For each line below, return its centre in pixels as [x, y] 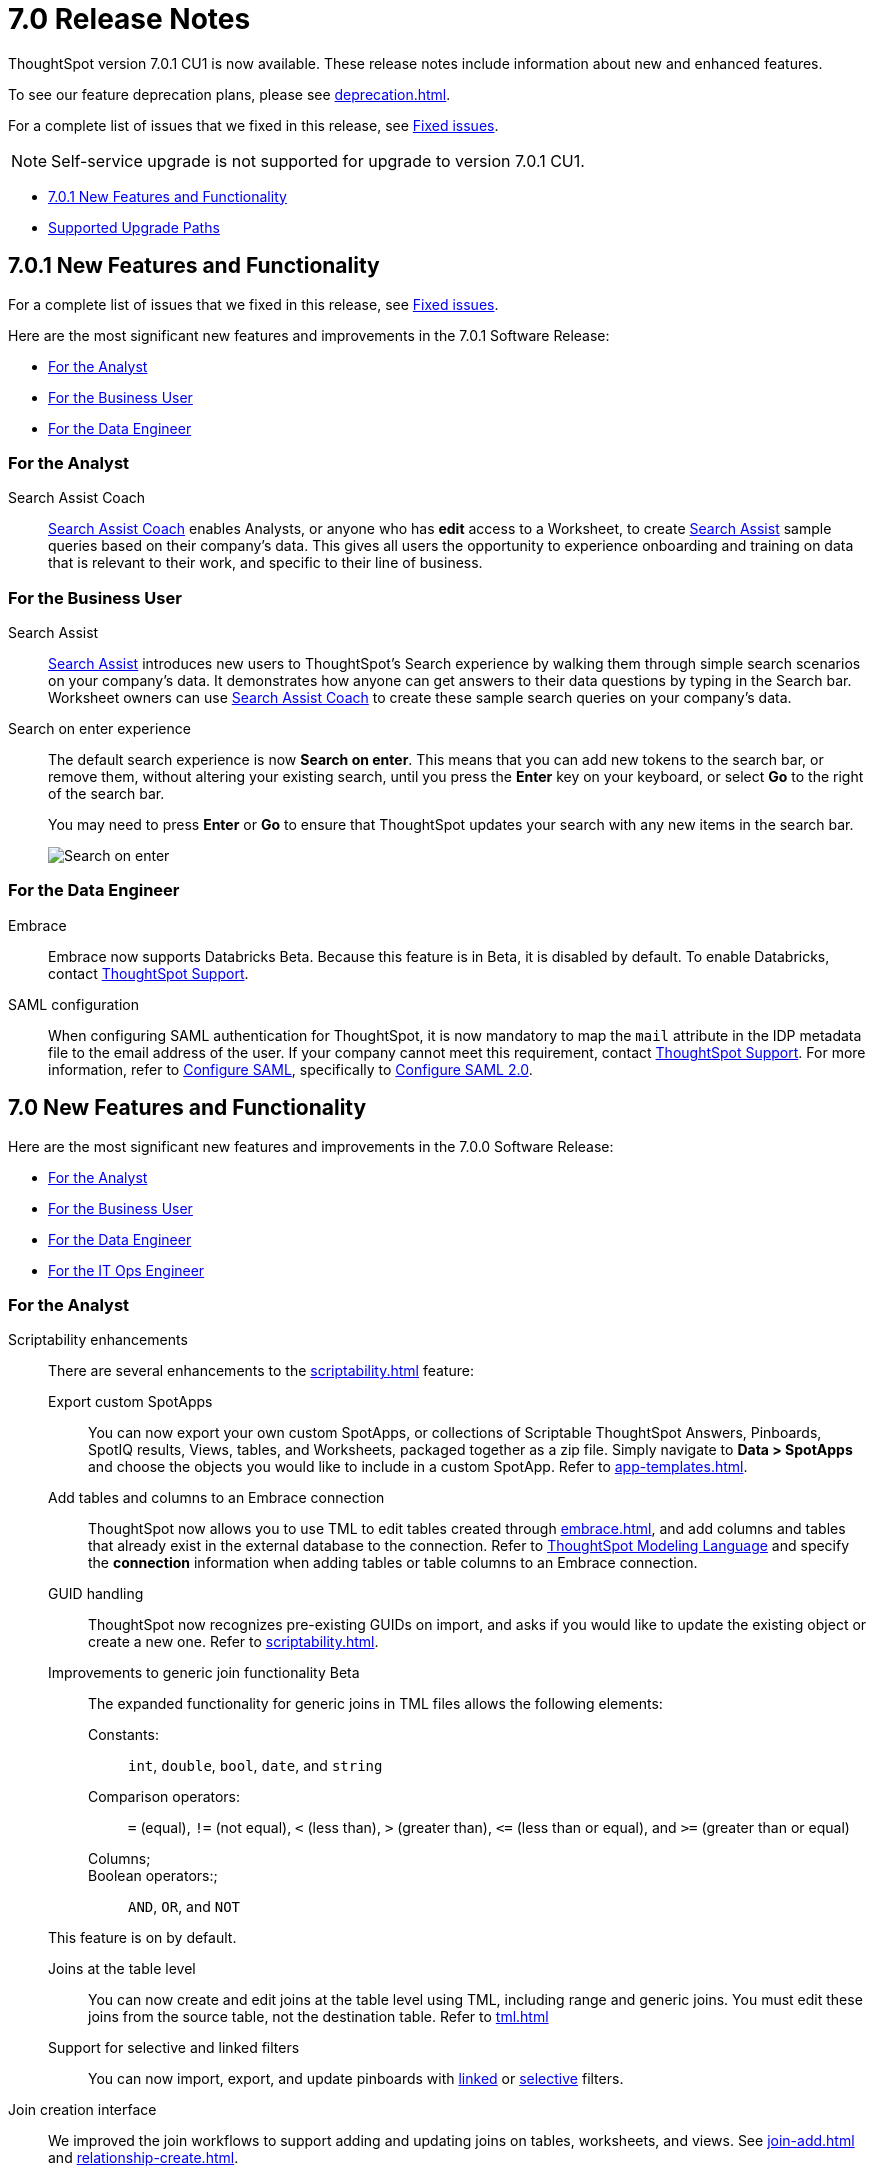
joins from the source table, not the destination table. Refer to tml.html [318, 2017]
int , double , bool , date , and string [255, 1766]
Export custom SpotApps [130, 1402]
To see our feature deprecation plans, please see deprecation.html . [229, 94]
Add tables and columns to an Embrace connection [216, 1498]
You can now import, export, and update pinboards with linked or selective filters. [356, 2079]
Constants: [123, 1735]
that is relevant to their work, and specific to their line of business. [265, 563]
